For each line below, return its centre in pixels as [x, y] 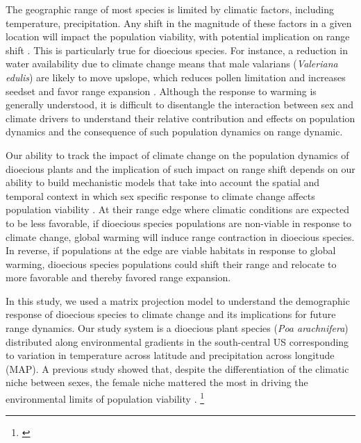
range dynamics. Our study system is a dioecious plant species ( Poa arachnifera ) [177, 328]
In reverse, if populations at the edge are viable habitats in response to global [171, 250]
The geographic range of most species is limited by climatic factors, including [170, 9]
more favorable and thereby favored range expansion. [118, 277]
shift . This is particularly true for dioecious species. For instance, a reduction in [177, 50]
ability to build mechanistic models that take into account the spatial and [163, 182]
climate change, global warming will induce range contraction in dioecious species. [180, 236]
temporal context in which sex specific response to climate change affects [160, 195]
